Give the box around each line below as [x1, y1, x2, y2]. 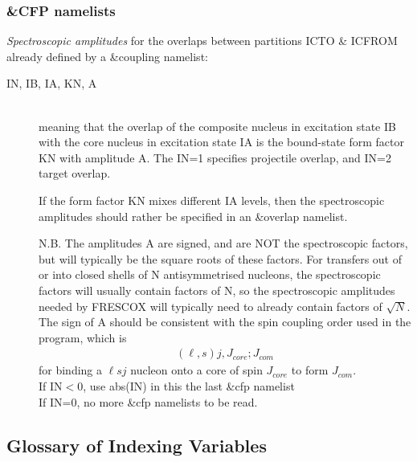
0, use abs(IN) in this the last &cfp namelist [77, 377, 295, 394]
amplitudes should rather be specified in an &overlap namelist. [39, 207, 348, 224]
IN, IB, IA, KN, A [6, 75, 97, 92]
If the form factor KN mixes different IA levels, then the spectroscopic [39, 191, 385, 208]
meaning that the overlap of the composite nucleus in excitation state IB [39, 117, 396, 134]
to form [291, 362, 329, 378]
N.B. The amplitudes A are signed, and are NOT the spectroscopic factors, [39, 235, 408, 251]
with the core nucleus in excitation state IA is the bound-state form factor [39, 133, 405, 150]
